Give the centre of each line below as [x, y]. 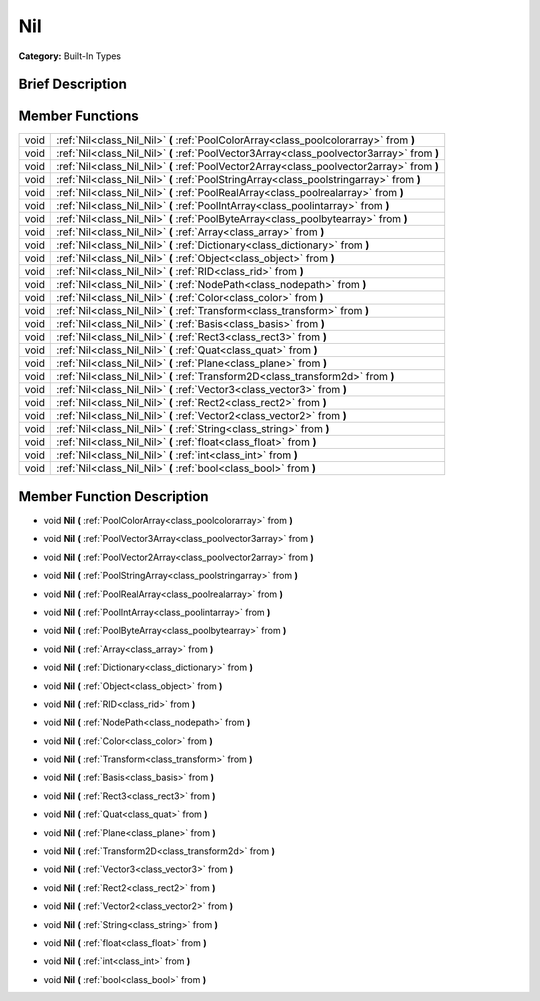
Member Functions [78, 116]
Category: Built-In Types [70, 56]
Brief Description [72, 84]
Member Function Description [113, 496]
